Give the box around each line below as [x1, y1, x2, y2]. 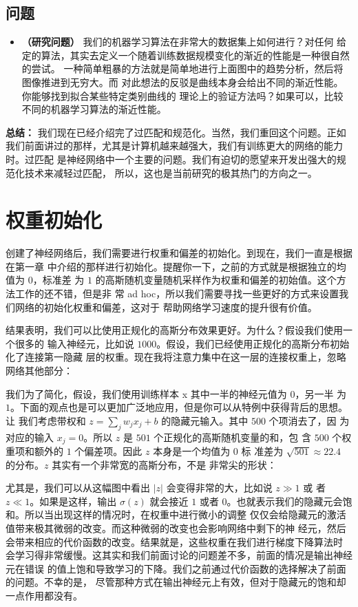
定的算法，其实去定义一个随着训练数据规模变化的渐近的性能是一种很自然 [21, 47, 350, 62]
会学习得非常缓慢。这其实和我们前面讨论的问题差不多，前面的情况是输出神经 [6, 548, 352, 562]
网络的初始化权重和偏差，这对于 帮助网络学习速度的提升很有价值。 [14, 299, 317, 314]
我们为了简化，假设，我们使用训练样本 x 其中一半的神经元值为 [6, 386, 287, 401]
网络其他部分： [6, 363, 73, 378]
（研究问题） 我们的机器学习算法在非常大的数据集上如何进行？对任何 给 [21, 34, 347, 49]
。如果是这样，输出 [30, 493, 117, 508]
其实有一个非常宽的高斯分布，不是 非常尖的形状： [52, 457, 277, 471]
